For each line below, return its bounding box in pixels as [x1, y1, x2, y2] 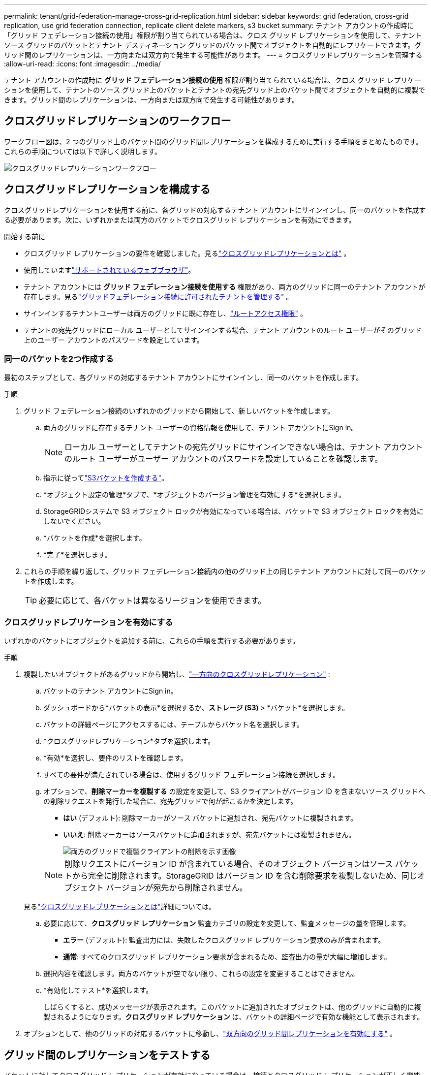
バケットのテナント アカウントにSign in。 [43, 687, 178, 696]
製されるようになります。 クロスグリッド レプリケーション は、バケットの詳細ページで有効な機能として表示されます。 [43, 1012, 424, 1021]
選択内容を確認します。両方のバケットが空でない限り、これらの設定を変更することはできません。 [43, 969, 359, 978]
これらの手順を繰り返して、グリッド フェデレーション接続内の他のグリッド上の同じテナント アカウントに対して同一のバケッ [24, 567, 427, 576]
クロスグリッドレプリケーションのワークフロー [4, 115, 231, 127]
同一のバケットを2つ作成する [4, 354, 114, 364]
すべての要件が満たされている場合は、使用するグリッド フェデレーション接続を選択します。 [43, 770, 340, 779]
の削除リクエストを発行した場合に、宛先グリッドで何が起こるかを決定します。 [43, 797, 298, 806]
